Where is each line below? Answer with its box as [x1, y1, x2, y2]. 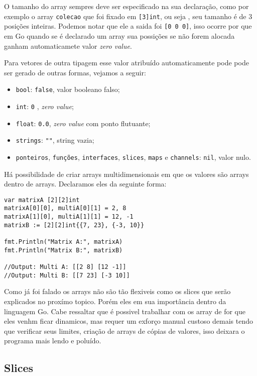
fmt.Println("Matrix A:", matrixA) [4, 238, 123, 246]
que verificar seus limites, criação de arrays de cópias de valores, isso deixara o [4, 325, 245, 336]
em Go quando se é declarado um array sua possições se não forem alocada [4, 30, 235, 41]
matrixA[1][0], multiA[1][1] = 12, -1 [4, 213, 134, 221]
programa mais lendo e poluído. [4, 335, 101, 346]
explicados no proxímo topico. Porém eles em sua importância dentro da [4, 296, 226, 306]
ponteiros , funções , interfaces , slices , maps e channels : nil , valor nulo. [16, 151, 251, 162]
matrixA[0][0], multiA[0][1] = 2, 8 [4, 205, 126, 212]
